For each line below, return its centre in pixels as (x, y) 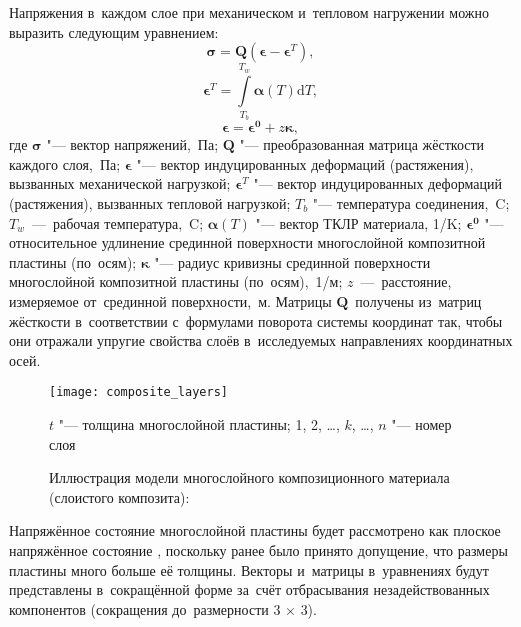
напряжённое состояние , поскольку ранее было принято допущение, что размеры (258, 549)
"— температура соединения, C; (411, 202)
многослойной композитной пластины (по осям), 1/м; (176, 281)
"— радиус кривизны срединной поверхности (292, 261)
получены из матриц (418, 300)
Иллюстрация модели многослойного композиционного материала (249, 477)
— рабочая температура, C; (117, 222)
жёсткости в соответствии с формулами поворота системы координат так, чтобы (256, 320)
